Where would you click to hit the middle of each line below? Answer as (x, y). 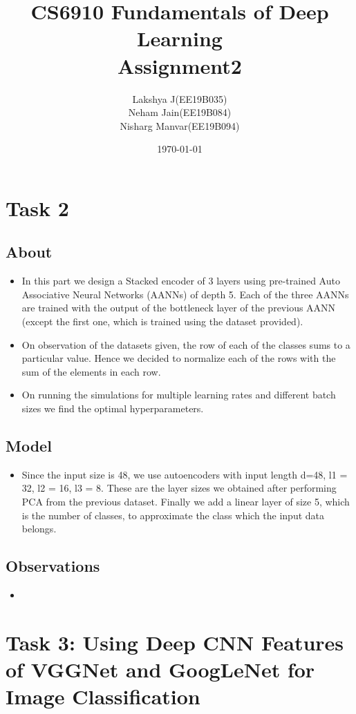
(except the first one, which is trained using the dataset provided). (162, 321)
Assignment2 (180, 65)
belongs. (39, 529)
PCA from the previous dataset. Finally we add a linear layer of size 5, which (186, 501)
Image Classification (103, 696)
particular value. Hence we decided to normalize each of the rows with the (179, 358)
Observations (53, 566)
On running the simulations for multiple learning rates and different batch (179, 395)
